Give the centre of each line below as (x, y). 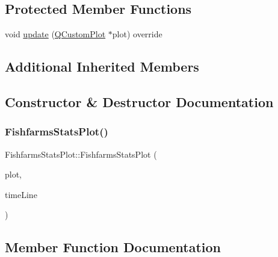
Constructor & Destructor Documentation (139, 101)
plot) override (137, 34)
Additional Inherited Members (102, 67)
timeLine (21, 194)
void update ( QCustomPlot (55, 34)
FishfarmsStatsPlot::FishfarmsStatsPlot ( (81, 154)
